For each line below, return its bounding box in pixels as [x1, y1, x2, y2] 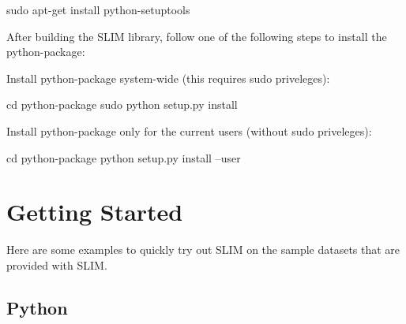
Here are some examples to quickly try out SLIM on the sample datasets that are [6, 241, 400, 258]
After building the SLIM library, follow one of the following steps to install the [6, 28, 387, 44]
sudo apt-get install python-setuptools [6, 2, 190, 17]
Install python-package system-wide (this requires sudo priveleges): [6, 69, 330, 86]
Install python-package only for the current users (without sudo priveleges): [6, 122, 372, 139]
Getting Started [6, 196, 183, 228]
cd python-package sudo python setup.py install [6, 96, 238, 113]
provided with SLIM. [6, 256, 107, 273]
